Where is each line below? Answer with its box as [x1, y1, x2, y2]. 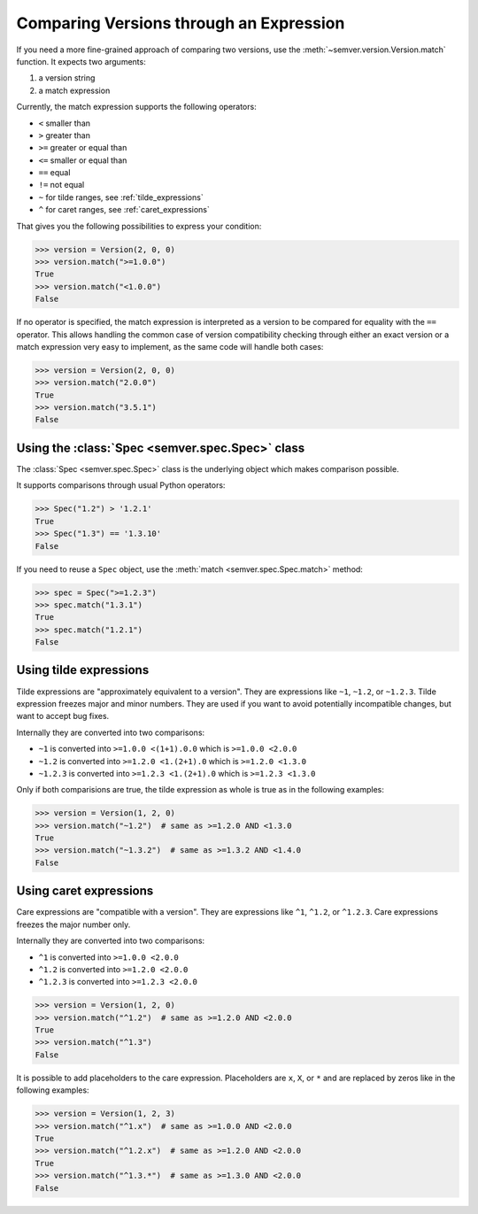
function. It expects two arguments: [16, 56, 146, 66]
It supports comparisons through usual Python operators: [16, 480, 226, 491]
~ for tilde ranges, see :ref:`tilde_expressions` [38, 191, 204, 203]
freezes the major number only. [16, 919, 131, 930]
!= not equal [38, 180, 85, 190]
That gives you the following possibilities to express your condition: [16, 220, 262, 231]
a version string [38, 73, 96, 83]
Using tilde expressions [16, 662, 150, 677]
